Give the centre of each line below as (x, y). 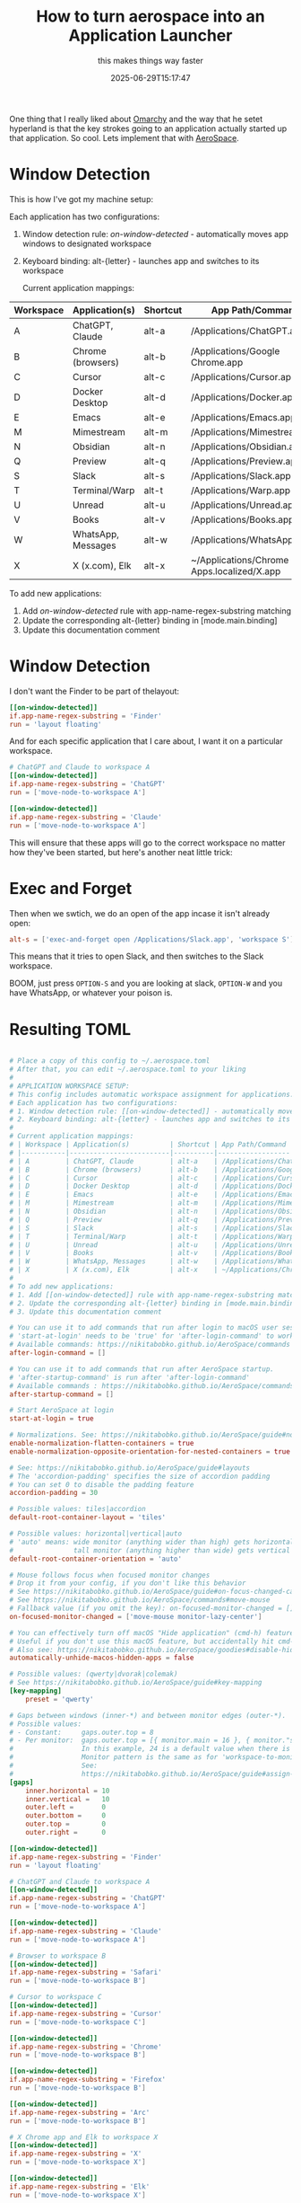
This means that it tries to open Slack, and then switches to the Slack (137, 956)
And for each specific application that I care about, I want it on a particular (146, 741)
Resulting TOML (70, 1029)
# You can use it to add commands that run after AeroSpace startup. (142, 1369)
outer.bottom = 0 (65, 1816)
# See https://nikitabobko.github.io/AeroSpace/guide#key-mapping (136, 1683)
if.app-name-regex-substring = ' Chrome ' (86, 2047)
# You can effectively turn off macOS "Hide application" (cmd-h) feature (152, 1632)
